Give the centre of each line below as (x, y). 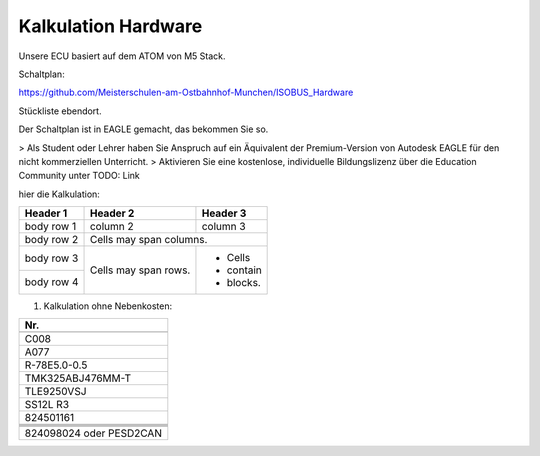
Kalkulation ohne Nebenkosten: (108, 306)
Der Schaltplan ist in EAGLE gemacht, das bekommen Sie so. (143, 129)
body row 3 (51, 258)
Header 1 (46, 213)
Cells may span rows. (140, 270)
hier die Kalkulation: (59, 194)
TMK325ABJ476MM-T (78, 378)
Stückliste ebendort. (60, 111)
